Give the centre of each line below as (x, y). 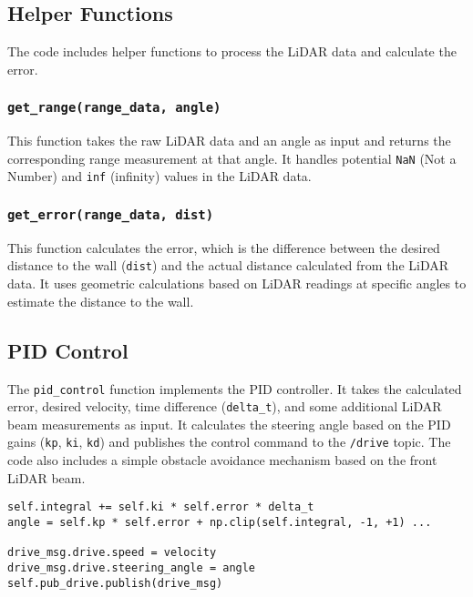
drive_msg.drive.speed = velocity (112, 553)
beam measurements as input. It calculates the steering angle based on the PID (229, 424)
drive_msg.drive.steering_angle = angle (132, 567)
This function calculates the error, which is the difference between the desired (224, 247)
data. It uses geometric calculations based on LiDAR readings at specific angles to (237, 283)
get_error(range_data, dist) (111, 215)
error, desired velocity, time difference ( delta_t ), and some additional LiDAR (225, 406)
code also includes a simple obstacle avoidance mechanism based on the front (222, 460)
